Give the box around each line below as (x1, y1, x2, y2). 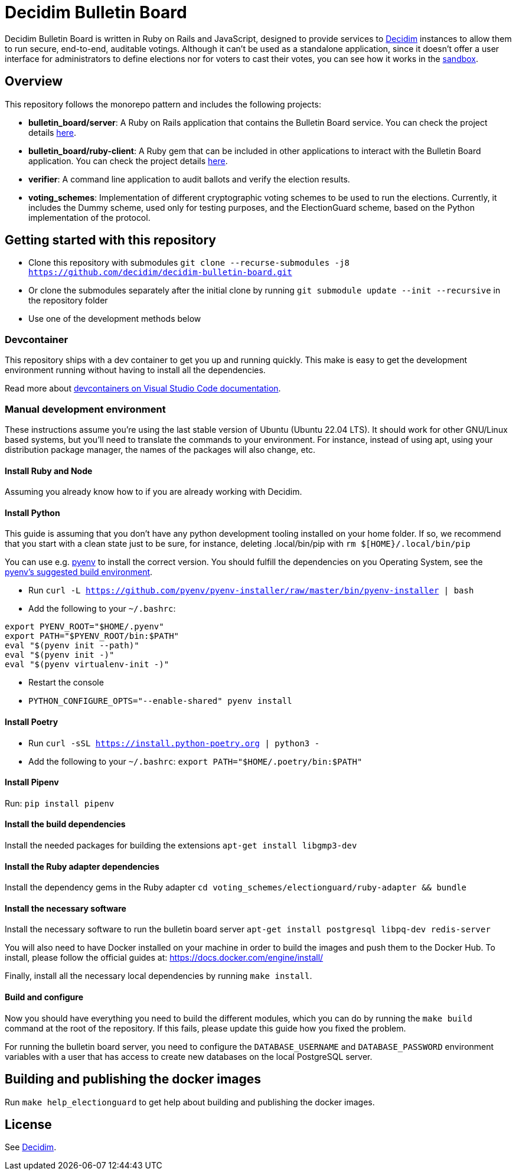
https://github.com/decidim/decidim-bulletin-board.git (28, 267, 292, 278)
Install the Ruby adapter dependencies (5, 861, 159, 872)
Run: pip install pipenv (5, 798, 115, 808)
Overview (5, 74, 63, 89)
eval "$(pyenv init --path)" (5, 641, 139, 651)
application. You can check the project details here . (28, 155, 228, 166)
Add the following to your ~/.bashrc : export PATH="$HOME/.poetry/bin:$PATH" (28, 756, 362, 766)
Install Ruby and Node (5, 465, 93, 476)
